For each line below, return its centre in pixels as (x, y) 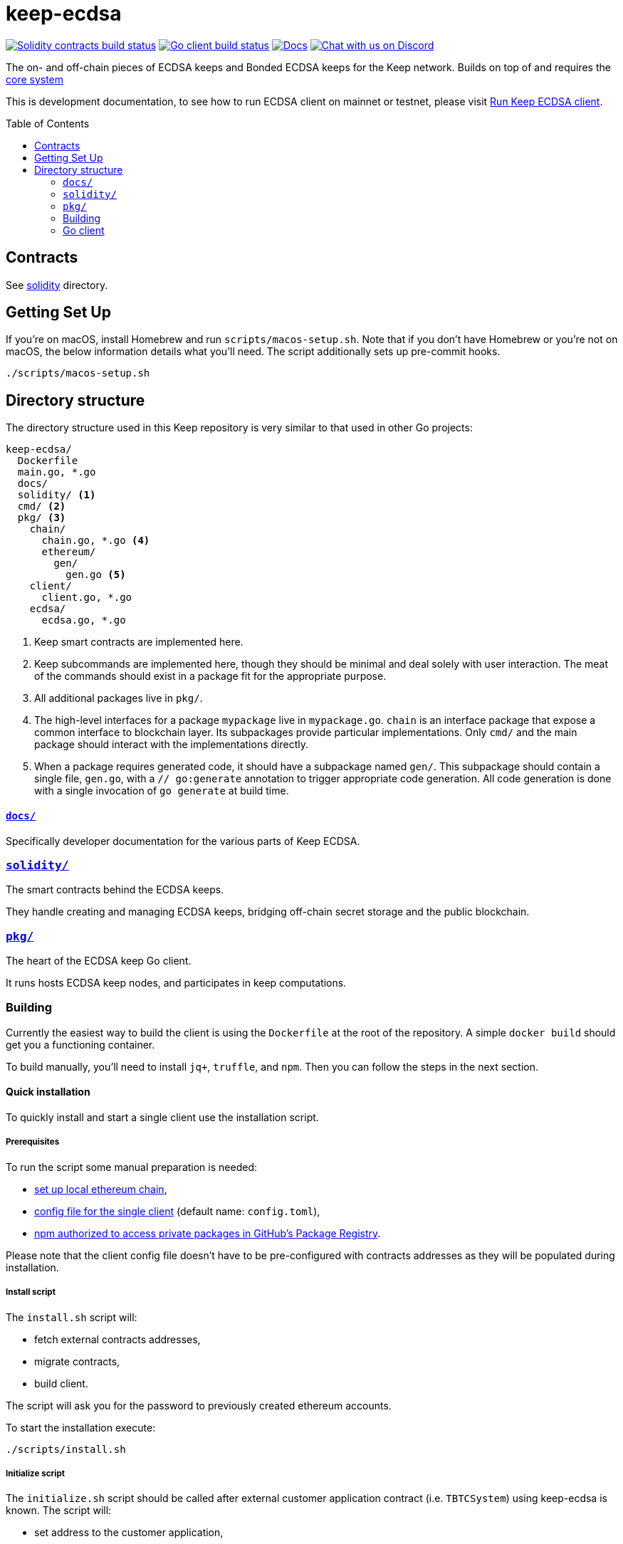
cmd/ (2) (42, 506)
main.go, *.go (57, 472)
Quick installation (48, 1092)
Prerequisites (33, 1142)
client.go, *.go (87, 598)
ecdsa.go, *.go (84, 620)
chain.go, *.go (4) (96, 541)
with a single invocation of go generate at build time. (162, 791)
